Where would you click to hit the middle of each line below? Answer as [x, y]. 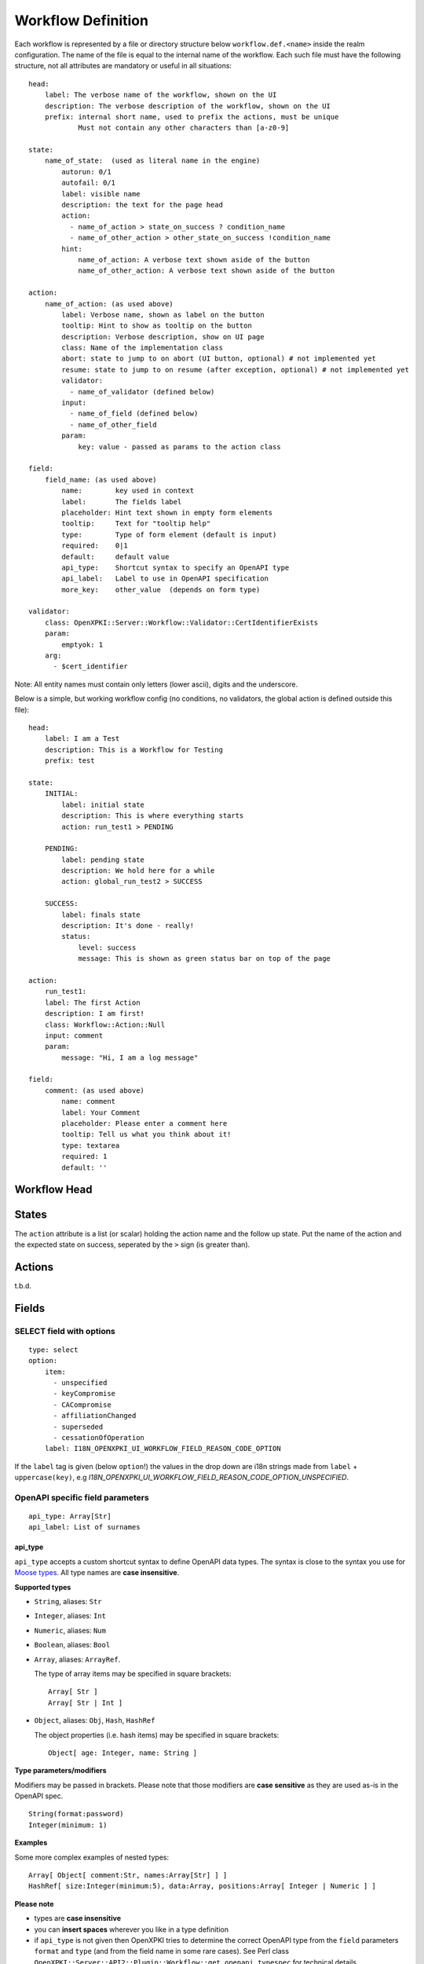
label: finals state [101, 914]
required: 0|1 [95, 546]
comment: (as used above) [95, 1090]
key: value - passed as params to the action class [180, 447]
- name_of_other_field [113, 425]
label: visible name [101, 194]
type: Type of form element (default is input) [169, 535]
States [31, 1215]
